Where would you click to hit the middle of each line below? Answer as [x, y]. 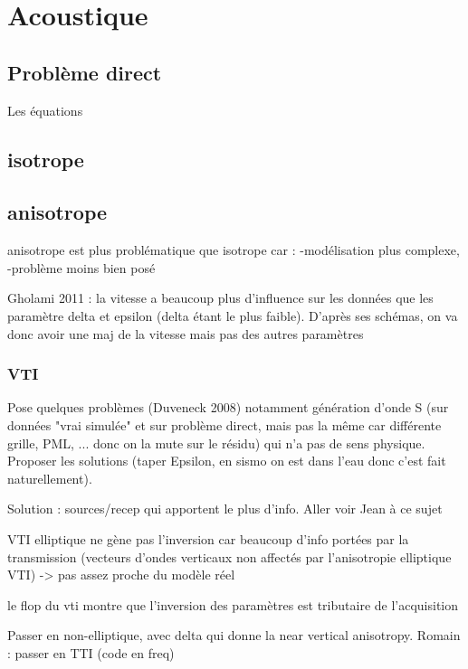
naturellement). [50, 478]
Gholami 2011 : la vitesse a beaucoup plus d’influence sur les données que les [220, 298]
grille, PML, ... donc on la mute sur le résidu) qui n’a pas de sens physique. [216, 443]
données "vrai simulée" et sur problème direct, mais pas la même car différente [224, 424]
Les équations [45, 110]
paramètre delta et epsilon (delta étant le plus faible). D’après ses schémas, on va [233, 315]
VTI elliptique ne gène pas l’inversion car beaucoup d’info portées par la [208, 538]
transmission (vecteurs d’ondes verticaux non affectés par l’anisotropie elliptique [229, 556]
